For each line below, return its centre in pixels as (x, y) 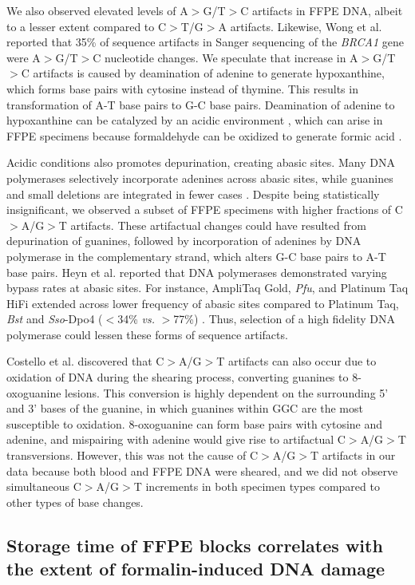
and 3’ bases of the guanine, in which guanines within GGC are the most (185, 408)
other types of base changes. (75, 502)
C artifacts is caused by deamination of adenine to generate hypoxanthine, (203, 73)
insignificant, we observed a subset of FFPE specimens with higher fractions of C (205, 209)
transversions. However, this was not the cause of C (132, 455)
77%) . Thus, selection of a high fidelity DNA (284, 319)
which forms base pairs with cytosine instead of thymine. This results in (182, 88)
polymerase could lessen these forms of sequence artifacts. (147, 334)
